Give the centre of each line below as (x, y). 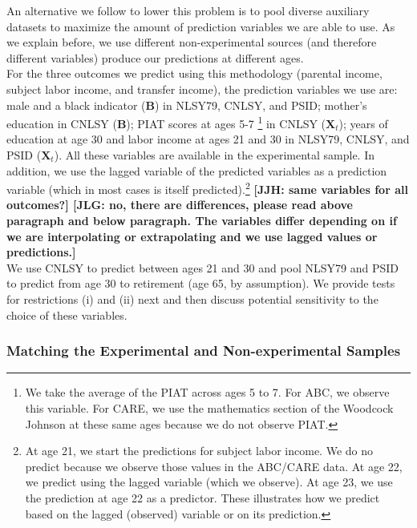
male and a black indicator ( (76, 105)
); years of (363, 123)
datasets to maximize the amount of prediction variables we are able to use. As (201, 26)
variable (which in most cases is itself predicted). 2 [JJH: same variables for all (207, 188)
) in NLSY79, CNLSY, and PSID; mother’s (261, 105)
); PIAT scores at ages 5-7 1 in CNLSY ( (226, 122)
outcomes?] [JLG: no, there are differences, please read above (180, 205)
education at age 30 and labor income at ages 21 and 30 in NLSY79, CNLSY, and (208, 139)
